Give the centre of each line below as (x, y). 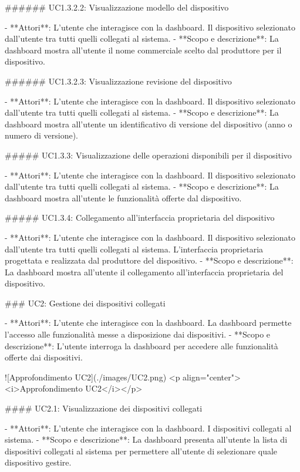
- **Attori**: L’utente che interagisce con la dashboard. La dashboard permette (148, 323)
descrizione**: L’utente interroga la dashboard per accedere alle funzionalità (141, 345)
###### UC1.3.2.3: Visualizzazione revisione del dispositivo (118, 81)
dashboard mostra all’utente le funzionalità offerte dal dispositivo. (123, 198)
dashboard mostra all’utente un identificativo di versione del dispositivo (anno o (149, 124)
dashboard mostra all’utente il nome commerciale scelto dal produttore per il (143, 50)
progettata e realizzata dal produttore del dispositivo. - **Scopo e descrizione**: (149, 260)
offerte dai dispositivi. (44, 357)
